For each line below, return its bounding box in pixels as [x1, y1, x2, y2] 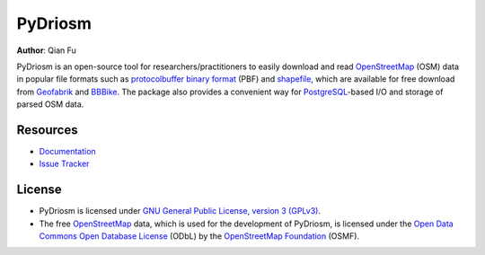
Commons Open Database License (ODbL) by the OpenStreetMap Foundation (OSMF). [39, 231, 359, 242]
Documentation [39, 146, 96, 157]
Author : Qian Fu [16, 45, 76, 56]
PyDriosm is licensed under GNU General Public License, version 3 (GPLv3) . [39, 206, 321, 216]
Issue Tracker [39, 158, 90, 170]
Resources [16, 122, 78, 137]
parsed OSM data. [16, 99, 84, 110]
